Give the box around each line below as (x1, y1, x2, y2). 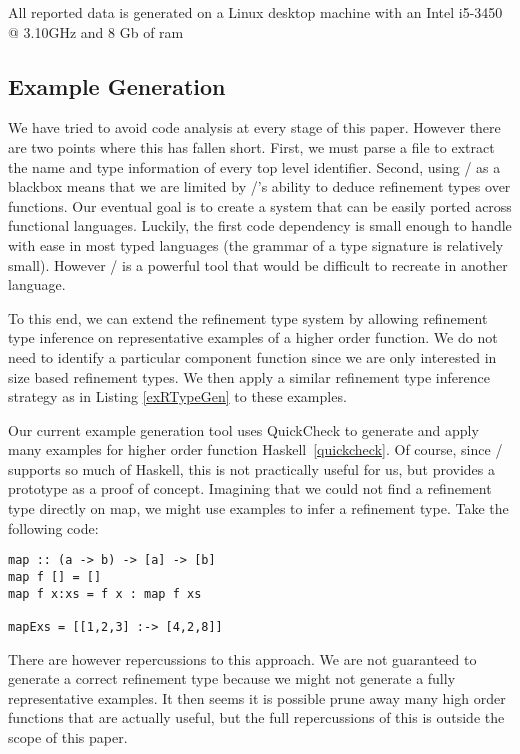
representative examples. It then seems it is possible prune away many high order (8, 687, 506, 708)
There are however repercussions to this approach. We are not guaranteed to (8, 648, 477, 669)
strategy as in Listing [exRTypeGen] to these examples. (8, 386, 347, 407)
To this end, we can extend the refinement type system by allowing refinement (8, 307, 488, 328)
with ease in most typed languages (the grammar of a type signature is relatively (8, 234, 504, 255)
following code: (8, 517, 99, 538)
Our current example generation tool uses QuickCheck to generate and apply (8, 419, 479, 440)
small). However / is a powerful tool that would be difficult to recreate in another (8, 254, 508, 275)
